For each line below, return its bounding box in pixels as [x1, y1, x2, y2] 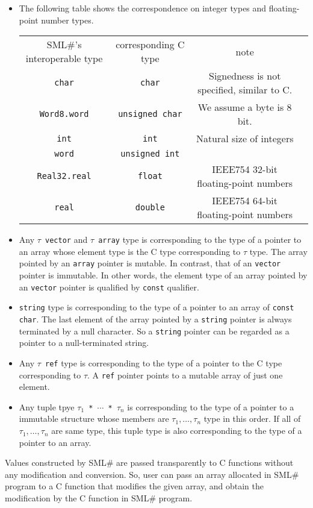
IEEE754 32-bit [212, 162, 278, 177]
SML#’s [46, 37, 82, 52]
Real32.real [37, 171, 91, 181]
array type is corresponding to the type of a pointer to [98, 233, 302, 246]
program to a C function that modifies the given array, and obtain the [5, 480, 264, 492]
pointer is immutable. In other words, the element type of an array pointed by [19, 269, 308, 281]
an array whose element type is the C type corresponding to [19, 245, 241, 257]
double [135, 202, 165, 213]
